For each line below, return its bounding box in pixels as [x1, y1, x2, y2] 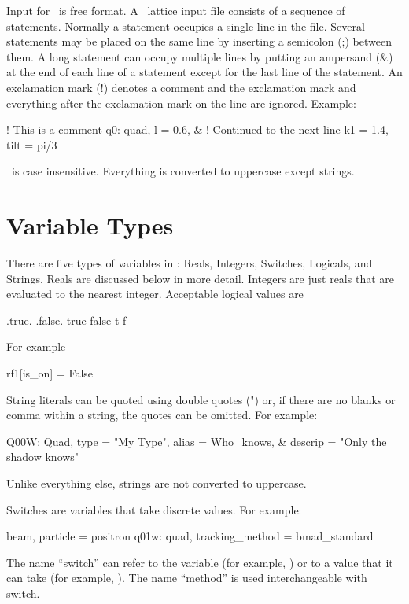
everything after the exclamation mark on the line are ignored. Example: [6, 94, 356, 111]
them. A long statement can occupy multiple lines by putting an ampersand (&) [6, 48, 393, 64]
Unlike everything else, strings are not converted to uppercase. [6, 475, 307, 491]
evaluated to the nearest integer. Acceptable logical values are [6, 285, 304, 302]
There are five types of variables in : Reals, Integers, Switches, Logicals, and [6, 255, 373, 271]
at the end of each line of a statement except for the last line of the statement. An [6, 64, 403, 80]
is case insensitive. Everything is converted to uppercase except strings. [11, 163, 355, 179]
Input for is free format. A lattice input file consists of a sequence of [6, 2, 345, 18]
